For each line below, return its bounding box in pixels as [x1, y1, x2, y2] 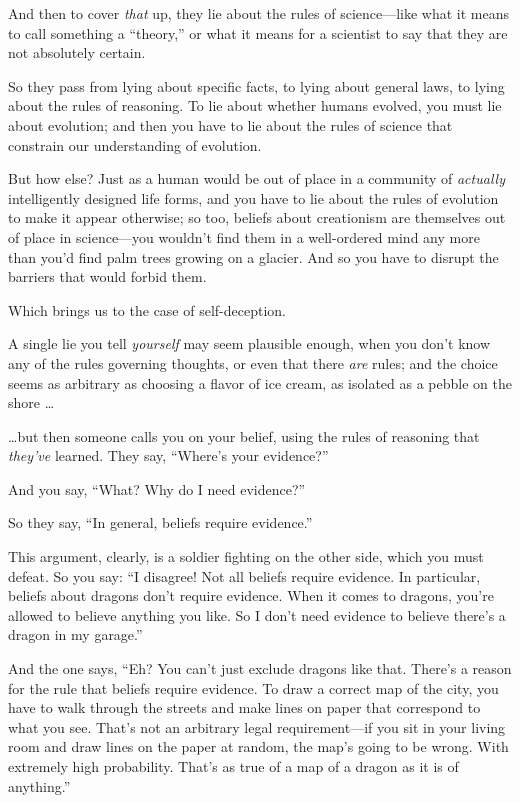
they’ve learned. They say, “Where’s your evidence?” [8, 445, 329, 466]
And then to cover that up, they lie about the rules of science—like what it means [8, 3, 510, 23]
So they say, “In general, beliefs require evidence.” [8, 512, 313, 533]
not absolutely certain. [8, 42, 146, 63]
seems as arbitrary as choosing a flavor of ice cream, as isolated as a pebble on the [8, 372, 512, 393]
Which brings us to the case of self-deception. [8, 299, 286, 320]
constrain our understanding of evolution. [8, 134, 262, 155]
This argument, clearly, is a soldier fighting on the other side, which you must [8, 546, 484, 567]
